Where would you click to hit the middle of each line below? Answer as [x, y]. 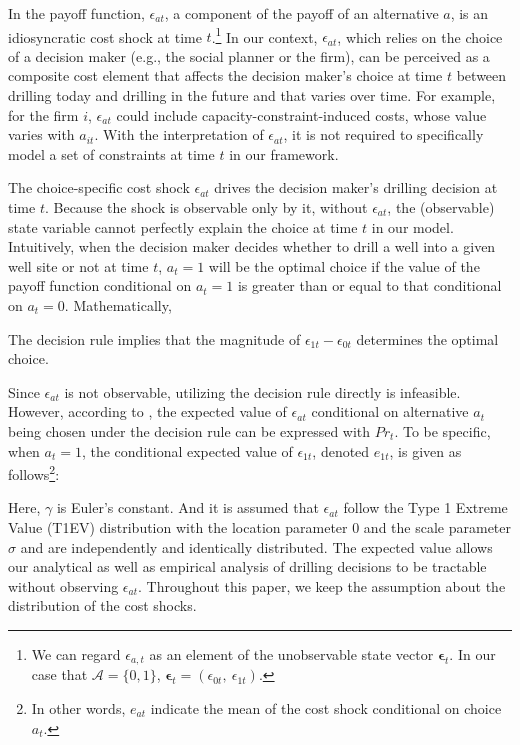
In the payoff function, [76, 13]
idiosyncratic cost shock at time [105, 36]
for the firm [43, 114]
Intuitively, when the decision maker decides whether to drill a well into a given [252, 246]
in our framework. [284, 153]
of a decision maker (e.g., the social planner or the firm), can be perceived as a [249, 55]
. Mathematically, [118, 304]
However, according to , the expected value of [147, 411]
